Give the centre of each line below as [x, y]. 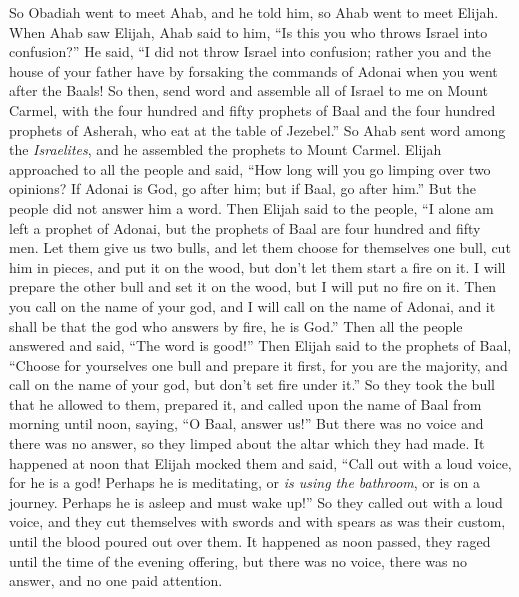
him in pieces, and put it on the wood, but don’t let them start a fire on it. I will [257, 266]
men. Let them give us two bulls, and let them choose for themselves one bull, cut [260, 247]
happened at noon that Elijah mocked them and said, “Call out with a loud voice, [260, 462]
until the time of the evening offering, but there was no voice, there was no [238, 560]
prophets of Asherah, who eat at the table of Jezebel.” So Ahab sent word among [257, 129]
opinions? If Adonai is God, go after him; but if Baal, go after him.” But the [243, 188]
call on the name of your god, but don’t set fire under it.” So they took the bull [252, 384]
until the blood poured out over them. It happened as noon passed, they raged [250, 541]
